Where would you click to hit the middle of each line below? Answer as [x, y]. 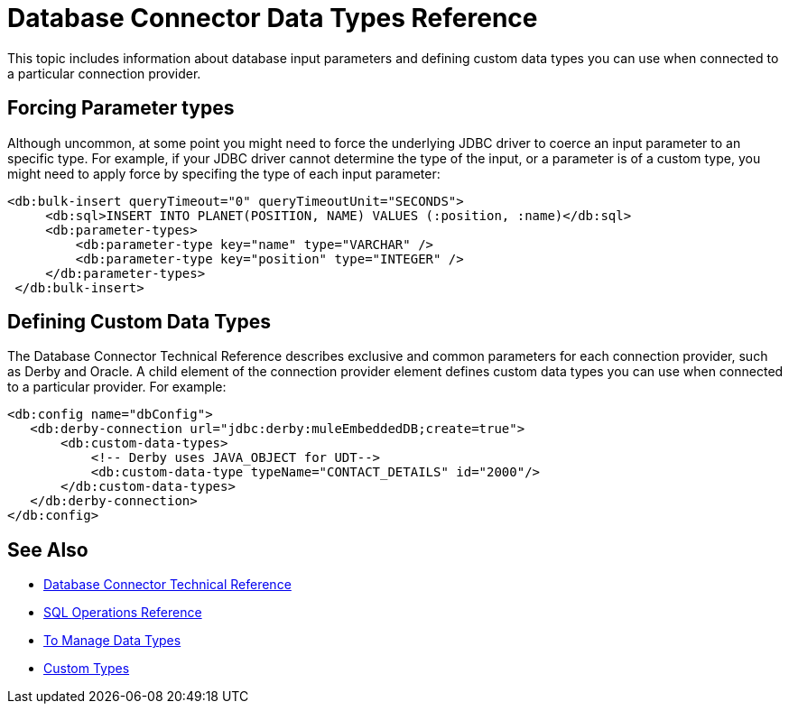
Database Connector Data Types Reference [273, 18]
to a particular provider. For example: [117, 387]
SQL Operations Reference [123, 613]
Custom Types [87, 669]
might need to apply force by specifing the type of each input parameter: [224, 173]
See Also [48, 549]
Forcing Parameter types [121, 108]
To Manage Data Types [112, 641]
